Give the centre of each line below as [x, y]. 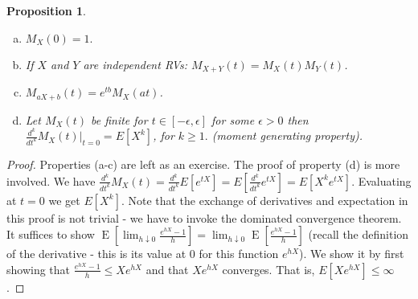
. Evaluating [381, 180]
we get [64, 200]
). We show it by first [352, 254]
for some [233, 119]
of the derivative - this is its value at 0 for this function [143, 254]
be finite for [119, 119]
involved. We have [51, 180]
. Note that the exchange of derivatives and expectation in [264, 200]
